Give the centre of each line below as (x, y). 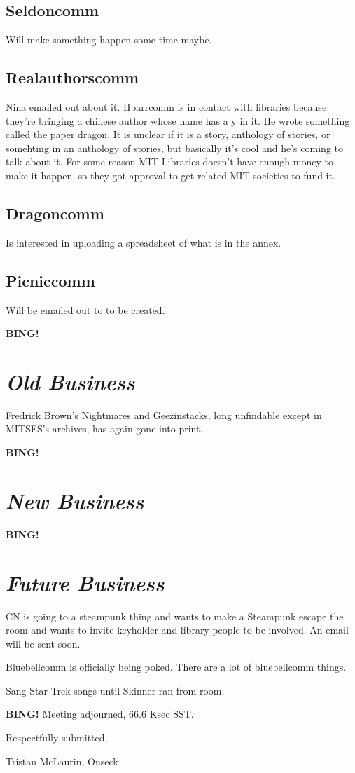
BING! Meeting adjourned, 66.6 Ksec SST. (100, 714)
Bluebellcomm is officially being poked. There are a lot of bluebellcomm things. (176, 667)
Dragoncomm (55, 213)
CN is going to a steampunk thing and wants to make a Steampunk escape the (175, 616)
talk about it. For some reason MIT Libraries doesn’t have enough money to (169, 162)
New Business (75, 500)
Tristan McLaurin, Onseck (62, 761)
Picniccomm (50, 280)
